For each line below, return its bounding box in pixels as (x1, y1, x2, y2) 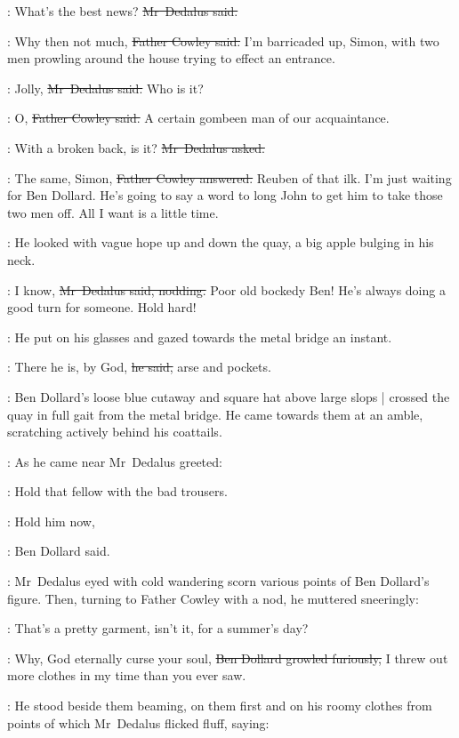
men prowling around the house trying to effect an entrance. (7, 49, 335, 68)
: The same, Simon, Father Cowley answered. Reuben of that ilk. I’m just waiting (7, 168, 452, 187)
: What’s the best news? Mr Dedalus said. (7, 2, 238, 20)
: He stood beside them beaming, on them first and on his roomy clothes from (7, 696, 432, 715)
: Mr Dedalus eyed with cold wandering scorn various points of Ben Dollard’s (7, 572, 430, 590)
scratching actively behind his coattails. (7, 422, 222, 441)
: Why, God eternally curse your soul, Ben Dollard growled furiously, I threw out (7, 648, 448, 667)
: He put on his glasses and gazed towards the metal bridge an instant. (7, 327, 392, 346)
